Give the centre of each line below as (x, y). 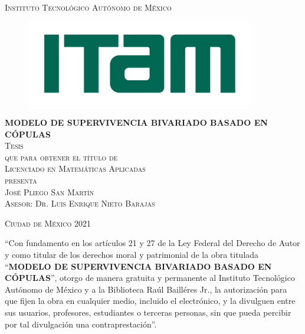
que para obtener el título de (61, 157)
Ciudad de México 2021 (48, 223)
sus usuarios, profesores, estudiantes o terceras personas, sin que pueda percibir (148, 312)
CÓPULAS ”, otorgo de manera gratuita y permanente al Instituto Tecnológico (150, 278)
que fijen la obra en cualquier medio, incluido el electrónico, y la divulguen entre (150, 301)
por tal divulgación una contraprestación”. (81, 324)
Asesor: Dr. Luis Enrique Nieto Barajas (80, 203)
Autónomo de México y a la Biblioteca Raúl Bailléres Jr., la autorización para (146, 289)
